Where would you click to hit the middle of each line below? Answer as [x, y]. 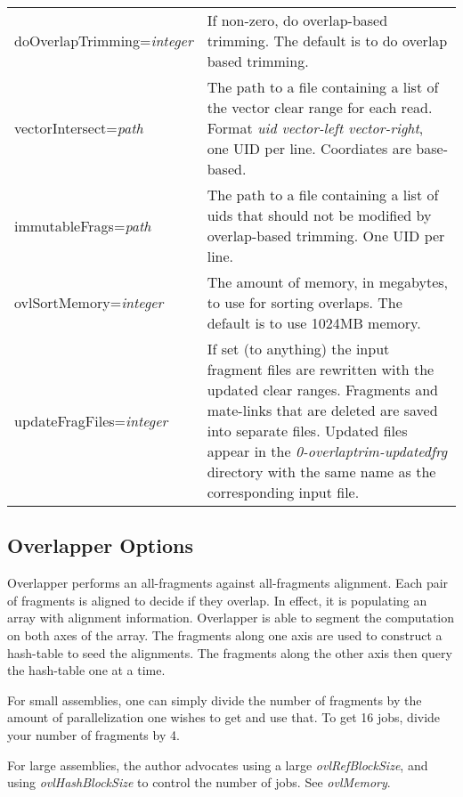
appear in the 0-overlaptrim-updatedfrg [327, 451]
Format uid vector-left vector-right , [315, 128]
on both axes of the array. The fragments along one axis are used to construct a [225, 634]
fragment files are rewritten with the [321, 369]
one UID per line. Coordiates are [309, 148]
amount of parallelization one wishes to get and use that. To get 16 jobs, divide [224, 717]
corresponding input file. [283, 492]
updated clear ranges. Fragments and [322, 390]
